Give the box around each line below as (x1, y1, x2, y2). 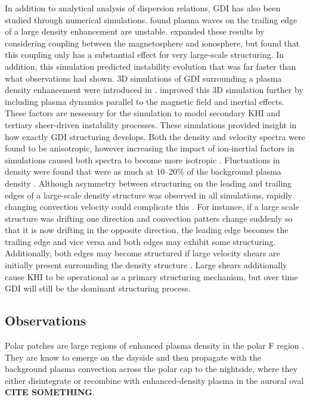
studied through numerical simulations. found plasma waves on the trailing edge (5, 13, 297, 26)
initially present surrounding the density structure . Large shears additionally (5, 259, 287, 271)
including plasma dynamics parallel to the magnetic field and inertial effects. (5, 95, 284, 107)
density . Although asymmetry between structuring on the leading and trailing (5, 176, 292, 189)
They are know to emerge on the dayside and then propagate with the (5, 351, 261, 363)
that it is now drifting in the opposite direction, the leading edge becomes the (5, 224, 289, 236)
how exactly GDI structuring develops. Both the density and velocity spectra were (5, 130, 305, 142)
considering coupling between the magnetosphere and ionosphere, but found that (5, 36, 300, 49)
